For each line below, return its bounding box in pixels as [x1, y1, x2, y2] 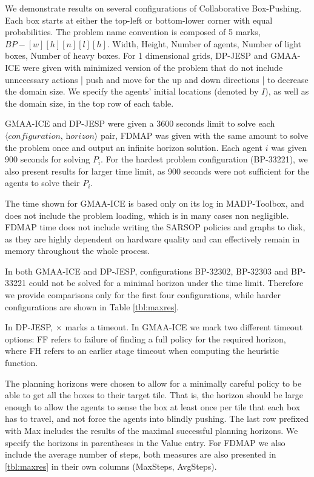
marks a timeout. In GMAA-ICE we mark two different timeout [65, 321, 303, 333]
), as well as [265, 85, 309, 98]
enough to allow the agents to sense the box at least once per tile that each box [5, 400, 301, 413]
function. [5, 356, 38, 369]
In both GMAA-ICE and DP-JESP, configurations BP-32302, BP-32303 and [5, 264, 289, 277]
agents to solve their [5, 176, 80, 189]
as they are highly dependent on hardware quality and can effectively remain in [5, 232, 300, 245]
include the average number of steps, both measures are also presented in [5, 448, 276, 461]
